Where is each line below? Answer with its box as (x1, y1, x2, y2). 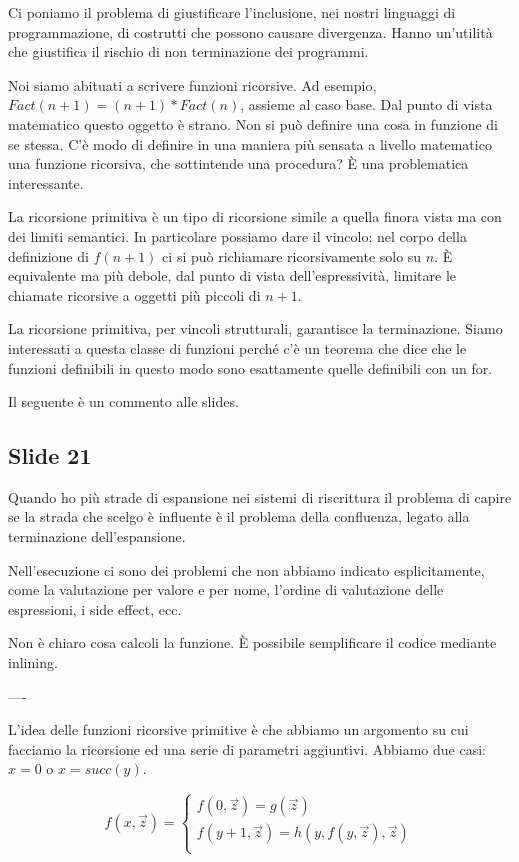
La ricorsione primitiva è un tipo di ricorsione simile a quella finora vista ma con (8, 206, 502, 227)
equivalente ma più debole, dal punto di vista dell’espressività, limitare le (8, 265, 457, 286)
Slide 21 (8, 440, 92, 471)
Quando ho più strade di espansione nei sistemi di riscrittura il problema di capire (8, 486, 512, 507)
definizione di (8, 245, 89, 266)
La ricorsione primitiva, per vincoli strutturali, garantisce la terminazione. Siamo (8, 318, 503, 339)
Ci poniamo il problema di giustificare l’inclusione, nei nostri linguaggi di (8, 2, 456, 22)
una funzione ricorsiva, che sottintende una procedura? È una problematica (8, 153, 469, 174)
